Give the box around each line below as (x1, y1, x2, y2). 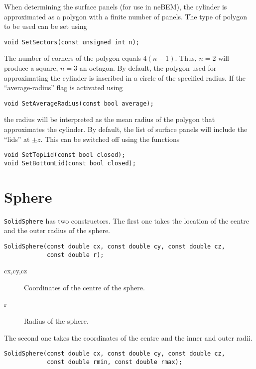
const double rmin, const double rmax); (46, 358, 182, 366)
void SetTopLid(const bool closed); (4, 151, 126, 159)
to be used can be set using (4, 21, 87, 31)
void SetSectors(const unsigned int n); (4, 38, 140, 46)
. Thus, (175, 53, 197, 63)
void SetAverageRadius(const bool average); (4, 100, 154, 107)
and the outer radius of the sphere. (4, 225, 111, 236)
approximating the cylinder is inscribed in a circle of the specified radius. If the (4, 72, 246, 83)
